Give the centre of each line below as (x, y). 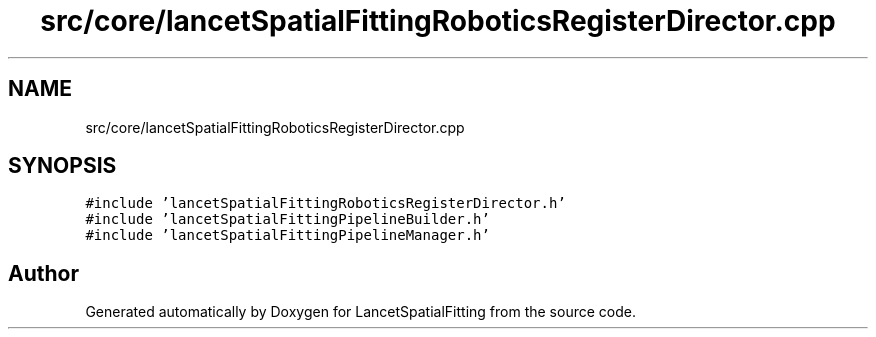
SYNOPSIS (62, 166)
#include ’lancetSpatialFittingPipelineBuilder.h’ (287, 219)
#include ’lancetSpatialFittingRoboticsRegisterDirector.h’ (325, 203)
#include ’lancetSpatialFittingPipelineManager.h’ (287, 235)
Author (43, 273)
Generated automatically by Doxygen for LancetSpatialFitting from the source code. (360, 312)
